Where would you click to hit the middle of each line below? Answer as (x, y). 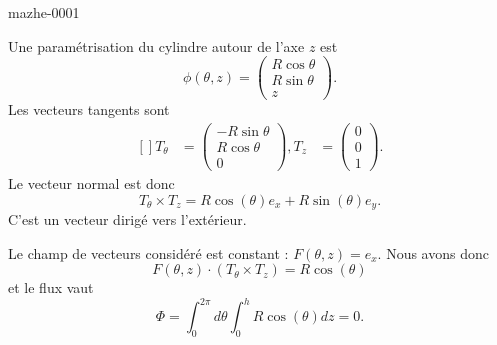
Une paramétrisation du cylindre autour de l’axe (156, 45)
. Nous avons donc (433, 252)
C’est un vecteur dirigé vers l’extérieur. (127, 219)
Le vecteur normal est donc (91, 183)
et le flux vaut (51, 287)
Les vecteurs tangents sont (89, 109)
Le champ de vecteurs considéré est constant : (148, 252)
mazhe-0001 (44, 12)
